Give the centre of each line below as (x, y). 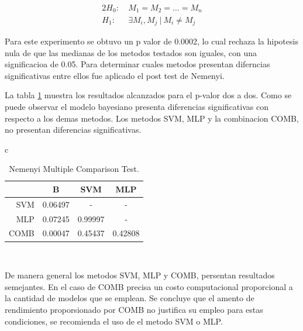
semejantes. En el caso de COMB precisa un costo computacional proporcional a (149, 286)
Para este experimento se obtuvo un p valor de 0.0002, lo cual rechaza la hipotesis (151, 41)
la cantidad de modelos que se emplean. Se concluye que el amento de (130, 298)
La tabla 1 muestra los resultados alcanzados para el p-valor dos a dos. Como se (148, 95)
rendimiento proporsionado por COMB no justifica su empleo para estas (134, 309)
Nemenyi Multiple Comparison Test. (74, 169)
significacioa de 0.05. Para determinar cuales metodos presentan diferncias (137, 64)
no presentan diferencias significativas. (73, 130)
